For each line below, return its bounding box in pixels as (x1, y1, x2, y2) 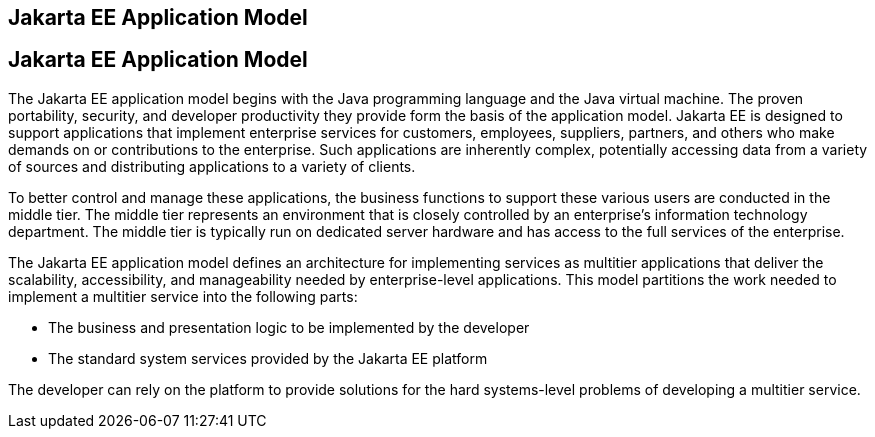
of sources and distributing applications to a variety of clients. (8, 157, 416, 175)
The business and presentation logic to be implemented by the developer (48, 318, 530, 336)
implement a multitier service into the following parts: (8, 287, 358, 305)
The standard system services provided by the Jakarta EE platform (48, 349, 488, 367)
